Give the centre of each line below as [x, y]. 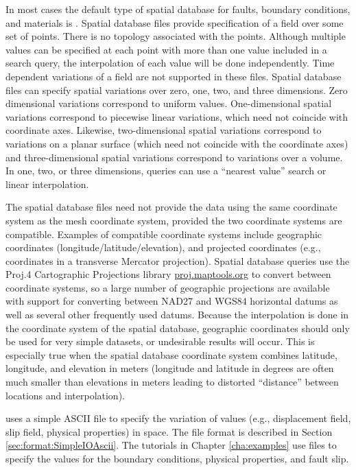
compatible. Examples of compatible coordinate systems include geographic [164, 234]
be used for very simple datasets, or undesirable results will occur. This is [160, 341]
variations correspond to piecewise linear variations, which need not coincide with [177, 116]
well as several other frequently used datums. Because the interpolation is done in [177, 315]
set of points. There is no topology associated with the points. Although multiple [176, 36]
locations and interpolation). [65, 395]
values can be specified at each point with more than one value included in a [166, 49]
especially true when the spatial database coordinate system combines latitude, [171, 354]
